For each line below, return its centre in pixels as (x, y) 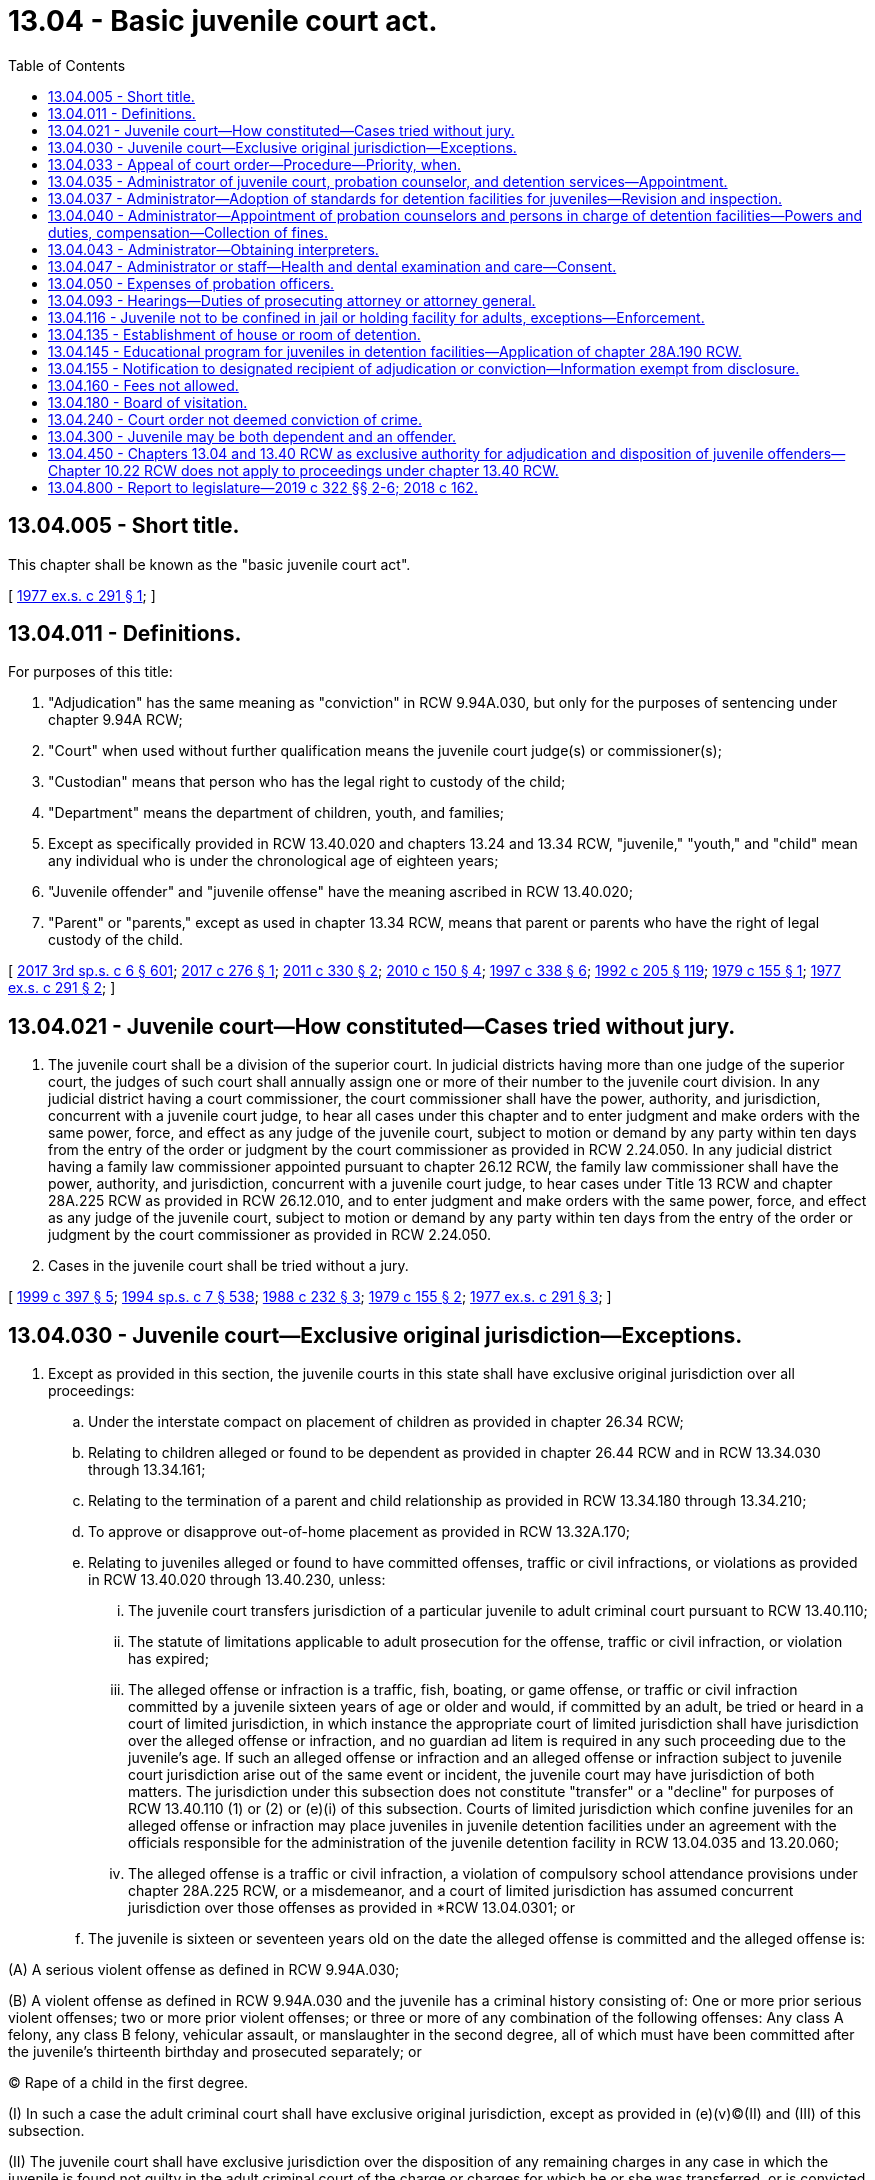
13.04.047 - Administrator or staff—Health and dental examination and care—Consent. (332, 266)
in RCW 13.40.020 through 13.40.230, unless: (237, 1580)
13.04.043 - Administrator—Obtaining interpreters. (213, 249)
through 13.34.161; (147, 1470)
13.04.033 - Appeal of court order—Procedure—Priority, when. (254, 164)
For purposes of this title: (90, 672)
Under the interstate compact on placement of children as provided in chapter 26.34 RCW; (386, 1422)
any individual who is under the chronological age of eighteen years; (273, 861)
